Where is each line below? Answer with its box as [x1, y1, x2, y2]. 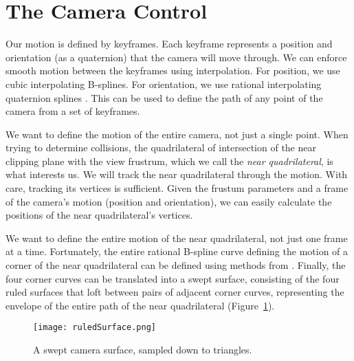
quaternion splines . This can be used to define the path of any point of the [5, 90, 323, 105]
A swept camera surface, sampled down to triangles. [33, 342, 252, 357]
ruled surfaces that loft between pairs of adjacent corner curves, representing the [5, 285, 344, 299]
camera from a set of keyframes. [5, 104, 140, 118]
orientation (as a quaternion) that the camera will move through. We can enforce [5, 50, 347, 64]
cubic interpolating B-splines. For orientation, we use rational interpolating [5, 76, 322, 91]
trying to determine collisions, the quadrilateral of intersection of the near [5, 140, 316, 155]
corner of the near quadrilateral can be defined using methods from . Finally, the [5, 258, 346, 272]
